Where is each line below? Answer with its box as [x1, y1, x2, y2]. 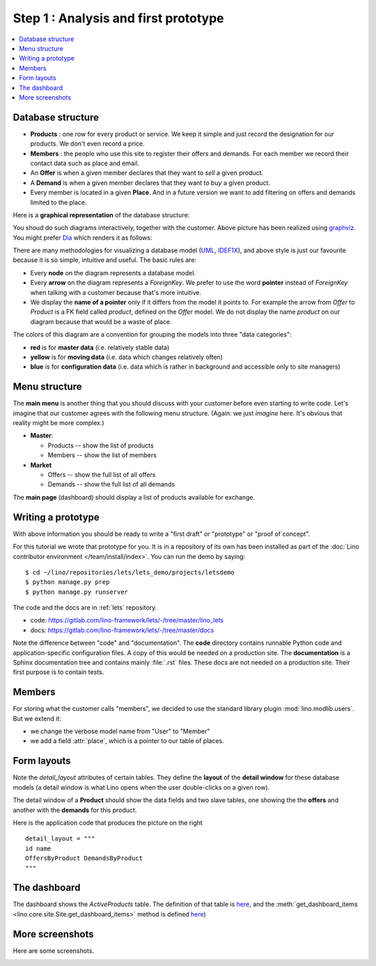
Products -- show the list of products [47, 441, 154, 450]
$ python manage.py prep [25, 578, 110, 586]
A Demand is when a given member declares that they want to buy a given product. [30, 178, 271, 187]
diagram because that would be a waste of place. [30, 317, 172, 325]
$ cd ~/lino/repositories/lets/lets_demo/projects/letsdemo [25, 568, 235, 576]
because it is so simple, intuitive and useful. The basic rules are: [13, 256, 197, 264]
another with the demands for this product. [13, 806, 137, 814]
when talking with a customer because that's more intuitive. [30, 288, 202, 296]
